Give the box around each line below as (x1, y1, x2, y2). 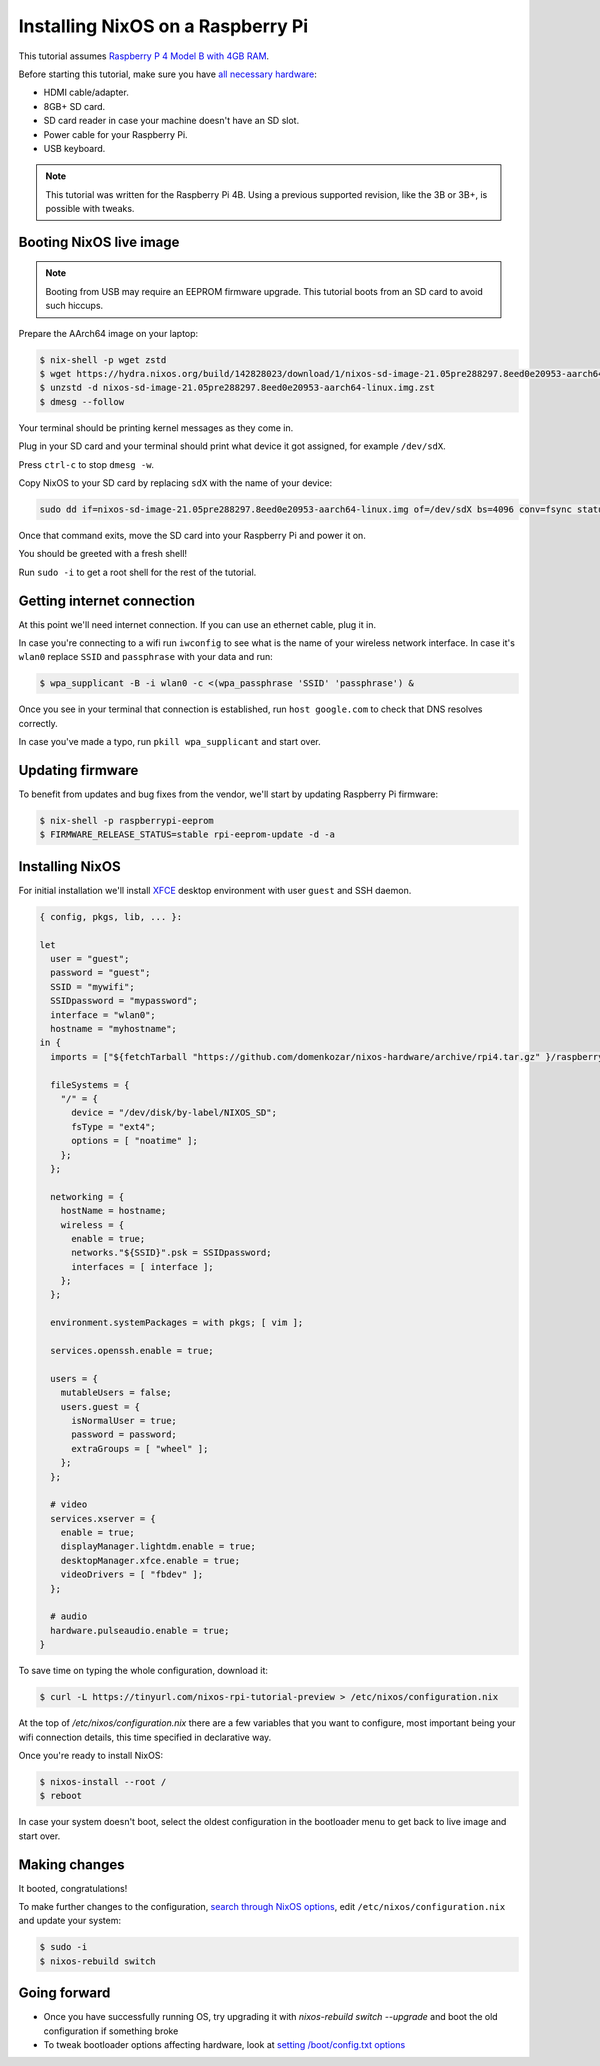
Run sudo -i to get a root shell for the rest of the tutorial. (18, 566, 257, 578)
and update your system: (18, 1915, 122, 1927)
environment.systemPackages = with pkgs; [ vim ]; (50, 1317, 304, 1329)
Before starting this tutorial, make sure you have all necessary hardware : (18, 68, 317, 80)
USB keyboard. (43, 142, 106, 154)
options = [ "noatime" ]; (71, 1135, 199, 1147)
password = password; (71, 1429, 177, 1440)
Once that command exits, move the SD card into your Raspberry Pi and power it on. (18, 529, 367, 541)
